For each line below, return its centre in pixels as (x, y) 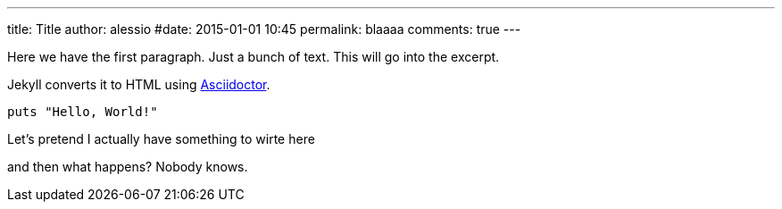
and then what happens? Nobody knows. (128, 167)
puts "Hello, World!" (83, 112)
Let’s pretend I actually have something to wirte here (161, 139)
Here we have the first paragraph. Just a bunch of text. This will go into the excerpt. (254, 57)
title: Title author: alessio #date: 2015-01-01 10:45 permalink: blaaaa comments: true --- (264, 29)
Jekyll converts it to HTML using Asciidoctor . (139, 84)
